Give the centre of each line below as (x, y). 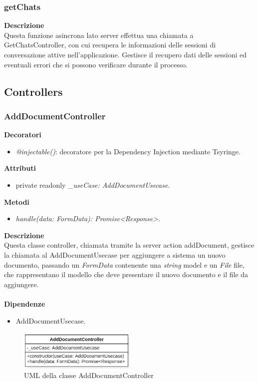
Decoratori (23, 135)
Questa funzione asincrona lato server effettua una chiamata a (99, 35)
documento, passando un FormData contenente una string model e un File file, (124, 264)
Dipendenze (25, 303)
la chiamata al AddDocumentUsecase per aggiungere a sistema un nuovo (115, 254)
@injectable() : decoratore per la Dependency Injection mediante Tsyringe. (128, 151)
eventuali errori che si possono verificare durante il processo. (96, 64)
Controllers (33, 91)
